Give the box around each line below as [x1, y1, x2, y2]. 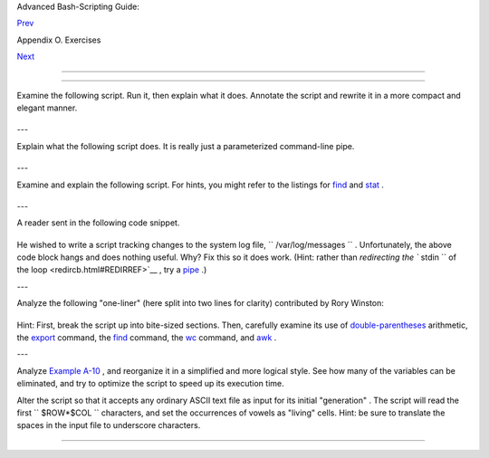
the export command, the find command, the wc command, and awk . [16, 332, 277, 343]
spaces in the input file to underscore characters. [16, 420, 201, 431]
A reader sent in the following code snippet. [16, 217, 180, 228]
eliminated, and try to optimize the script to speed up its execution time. [16, 378, 284, 389]
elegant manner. [16, 102, 78, 113]
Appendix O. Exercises [16, 34, 101, 45]
